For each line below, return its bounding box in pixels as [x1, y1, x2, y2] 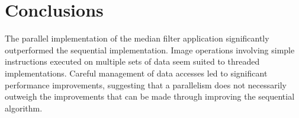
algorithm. [5, 101, 43, 114]
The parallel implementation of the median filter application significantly [5, 32, 269, 44]
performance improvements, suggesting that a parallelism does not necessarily [5, 78, 287, 91]
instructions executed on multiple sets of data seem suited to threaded [5, 55, 260, 68]
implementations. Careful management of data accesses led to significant [5, 66, 268, 79]
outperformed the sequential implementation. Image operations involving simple [5, 43, 295, 56]
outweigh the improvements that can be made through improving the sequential [5, 90, 295, 103]
